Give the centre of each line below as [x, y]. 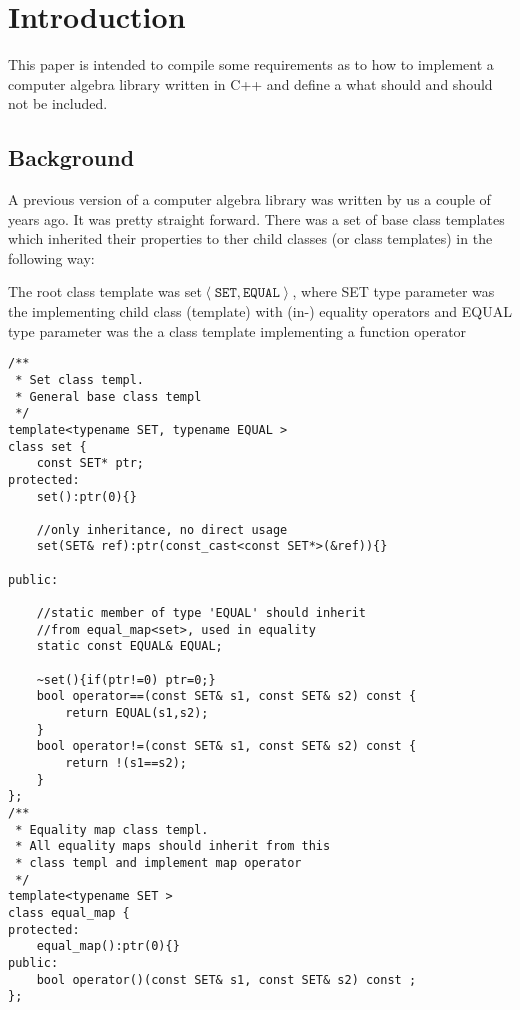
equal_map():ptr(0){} [108, 946]
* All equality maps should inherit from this [173, 846]
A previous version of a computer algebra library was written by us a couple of [249, 199]
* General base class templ [108, 396]
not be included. [58, 103]
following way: [51, 257]
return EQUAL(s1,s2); [137, 713]
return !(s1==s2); [126, 763]
